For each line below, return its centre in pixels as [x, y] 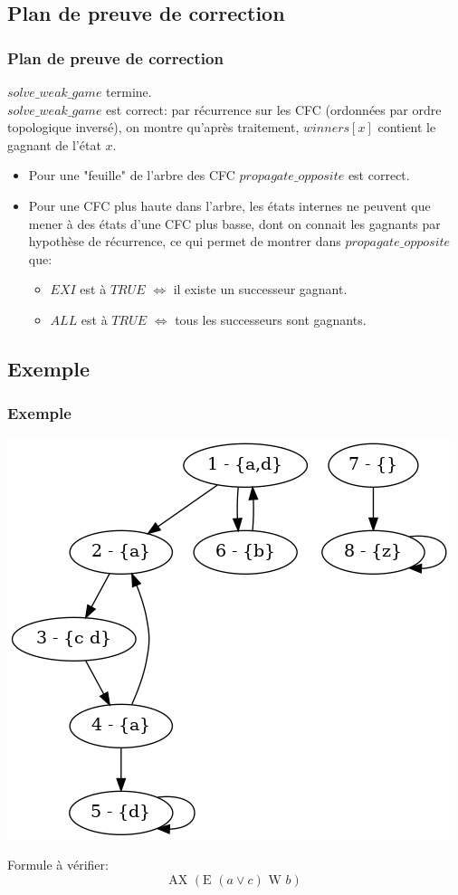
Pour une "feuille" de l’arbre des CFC [132, 175]
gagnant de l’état [54, 144]
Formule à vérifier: [58, 865]
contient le [407, 127]
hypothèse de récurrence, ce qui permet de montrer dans [185, 241]
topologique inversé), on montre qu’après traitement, [153, 127]
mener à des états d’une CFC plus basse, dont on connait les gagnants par [234, 223]
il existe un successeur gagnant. [260, 289]
